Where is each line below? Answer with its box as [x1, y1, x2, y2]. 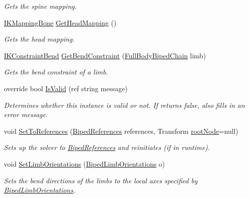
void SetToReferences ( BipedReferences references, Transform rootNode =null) [4, 125, 238, 136]
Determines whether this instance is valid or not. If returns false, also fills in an [4, 99, 245, 110]
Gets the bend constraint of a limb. [4, 67, 108, 77]
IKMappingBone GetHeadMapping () [4, 17, 117, 27]
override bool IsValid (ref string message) [4, 83, 128, 93]
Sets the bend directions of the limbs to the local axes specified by [4, 175, 198, 185]
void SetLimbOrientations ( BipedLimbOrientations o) [4, 158, 165, 169]
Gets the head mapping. [4, 34, 75, 44]
